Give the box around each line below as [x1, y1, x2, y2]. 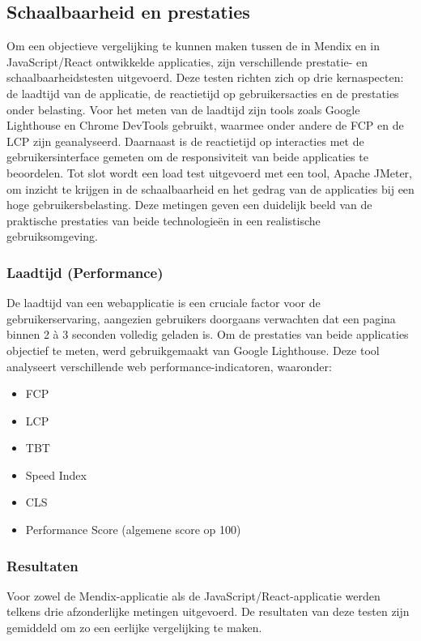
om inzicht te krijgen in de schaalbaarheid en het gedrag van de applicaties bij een [6, 180, 415, 197]
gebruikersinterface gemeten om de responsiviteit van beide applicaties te [6, 148, 368, 165]
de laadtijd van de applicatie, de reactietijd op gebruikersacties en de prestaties [6, 84, 399, 101]
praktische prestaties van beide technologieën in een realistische [6, 212, 321, 229]
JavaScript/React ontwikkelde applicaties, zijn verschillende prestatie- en [6, 53, 368, 70]
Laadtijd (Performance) [6, 262, 164, 282]
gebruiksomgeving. [6, 228, 98, 245]
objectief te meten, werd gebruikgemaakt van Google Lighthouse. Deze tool [6, 341, 380, 358]
